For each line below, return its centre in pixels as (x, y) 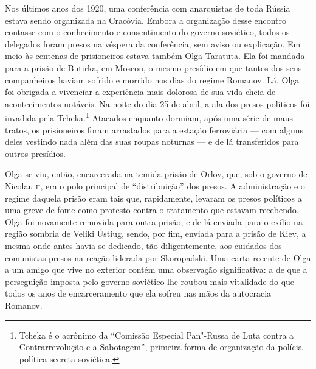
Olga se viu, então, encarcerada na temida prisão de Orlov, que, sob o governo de (156, 174)
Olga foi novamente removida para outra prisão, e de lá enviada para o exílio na (154, 221)
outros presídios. (35, 153)
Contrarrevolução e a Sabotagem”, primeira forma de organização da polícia (161, 347)
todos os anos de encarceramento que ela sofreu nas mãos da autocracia (138, 293)
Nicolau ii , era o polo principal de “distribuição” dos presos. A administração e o (155, 185)
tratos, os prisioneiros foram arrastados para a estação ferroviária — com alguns (154, 129)
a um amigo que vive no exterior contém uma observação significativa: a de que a (156, 269)
